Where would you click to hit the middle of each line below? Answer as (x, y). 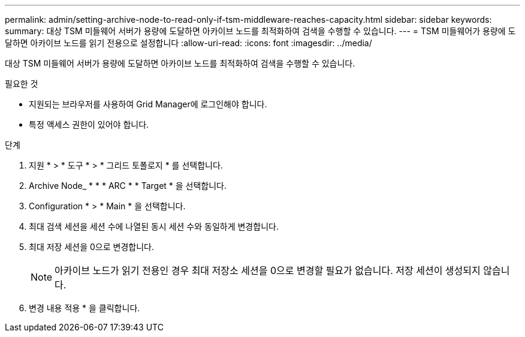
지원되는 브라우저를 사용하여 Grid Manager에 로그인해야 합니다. (148, 104)
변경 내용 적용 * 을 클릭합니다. (85, 308)
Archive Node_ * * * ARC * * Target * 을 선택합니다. (128, 186)
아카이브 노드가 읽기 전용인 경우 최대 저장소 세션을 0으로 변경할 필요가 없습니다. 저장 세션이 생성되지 (268, 270)
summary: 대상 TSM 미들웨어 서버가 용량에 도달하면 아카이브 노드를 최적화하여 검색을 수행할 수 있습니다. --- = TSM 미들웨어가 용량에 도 (260, 31)
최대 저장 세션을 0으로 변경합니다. (91, 247)
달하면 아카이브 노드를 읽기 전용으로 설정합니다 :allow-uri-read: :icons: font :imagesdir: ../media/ (188, 43)
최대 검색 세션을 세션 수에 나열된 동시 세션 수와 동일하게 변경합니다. (154, 226)
